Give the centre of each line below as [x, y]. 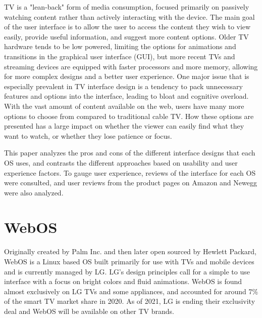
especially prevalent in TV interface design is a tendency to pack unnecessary [123, 86]
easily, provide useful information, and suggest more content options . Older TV [126, 36]
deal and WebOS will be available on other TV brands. [89, 311]
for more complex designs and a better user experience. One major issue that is [127, 76]
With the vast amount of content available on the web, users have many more [124, 106]
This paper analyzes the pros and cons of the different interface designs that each [130, 153]
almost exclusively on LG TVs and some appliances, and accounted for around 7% [131, 291]
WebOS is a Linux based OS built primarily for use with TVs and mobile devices [129, 261]
